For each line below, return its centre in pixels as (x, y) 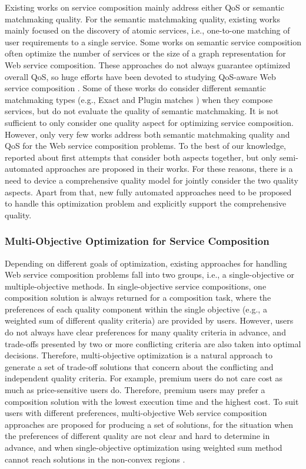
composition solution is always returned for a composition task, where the (138, 297)
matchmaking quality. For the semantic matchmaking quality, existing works (142, 19)
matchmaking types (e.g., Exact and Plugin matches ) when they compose (139, 99)
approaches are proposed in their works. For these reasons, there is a (169, 169)
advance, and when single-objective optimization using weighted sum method (144, 447)
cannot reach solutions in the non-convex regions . (95, 459)
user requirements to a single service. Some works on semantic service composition (153, 41)
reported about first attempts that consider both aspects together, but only (141, 157)
